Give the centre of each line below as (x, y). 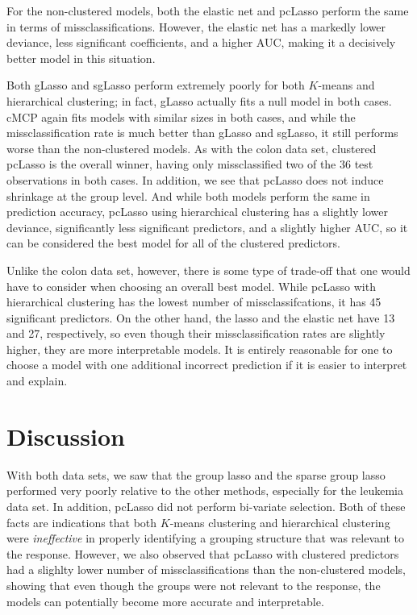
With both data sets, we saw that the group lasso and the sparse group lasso (196, 474)
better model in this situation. (81, 58)
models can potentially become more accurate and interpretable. (165, 601)
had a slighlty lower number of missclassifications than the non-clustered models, (206, 569)
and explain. (37, 381)
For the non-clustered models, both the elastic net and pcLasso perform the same (208, 10)
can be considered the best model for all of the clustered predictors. (173, 243)
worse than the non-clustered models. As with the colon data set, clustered (192, 148)
